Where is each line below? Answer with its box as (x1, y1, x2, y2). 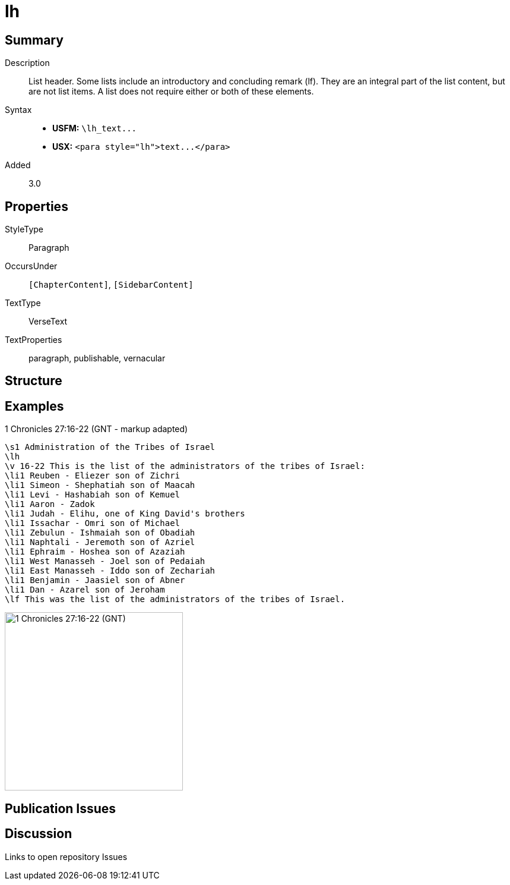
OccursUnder (5, 261, 58, 272)
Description (5, 58, 50, 68)
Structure (5, 373, 62, 389)
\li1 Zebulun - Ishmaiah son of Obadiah (5, 528, 195, 538)
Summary (5, 32, 64, 48)
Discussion (5, 826, 72, 842)
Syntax (5, 105, 32, 115)
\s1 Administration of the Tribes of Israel (5, 442, 216, 452)
